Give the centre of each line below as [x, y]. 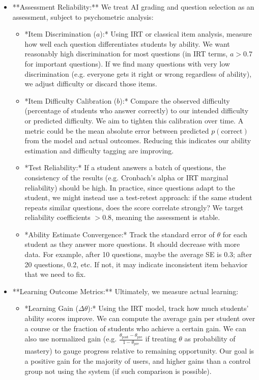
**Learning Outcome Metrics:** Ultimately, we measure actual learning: [125, 291]
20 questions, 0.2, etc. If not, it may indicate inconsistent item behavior [136, 264]
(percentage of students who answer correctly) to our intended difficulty [137, 110]
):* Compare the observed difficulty [175, 100]
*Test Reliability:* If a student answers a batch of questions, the [125, 167]
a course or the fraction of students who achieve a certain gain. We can [135, 328]
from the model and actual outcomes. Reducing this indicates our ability [138, 140]
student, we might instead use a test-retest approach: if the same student [138, 197]
